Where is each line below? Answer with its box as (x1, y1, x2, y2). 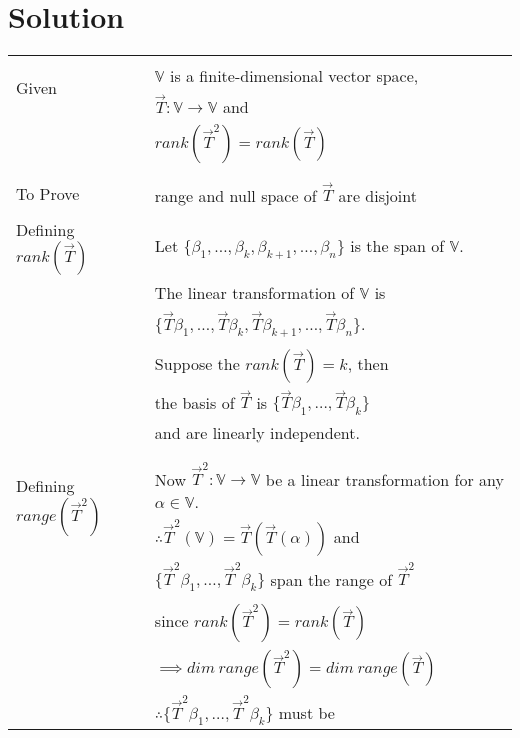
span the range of (270, 567, 393, 591)
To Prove (16, 182, 80, 206)
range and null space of (154, 183, 317, 207)
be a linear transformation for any (265, 467, 504, 491)
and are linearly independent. (154, 420, 360, 444)
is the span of (350, 234, 445, 258)
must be (278, 700, 335, 724)
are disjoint (338, 183, 417, 207)
